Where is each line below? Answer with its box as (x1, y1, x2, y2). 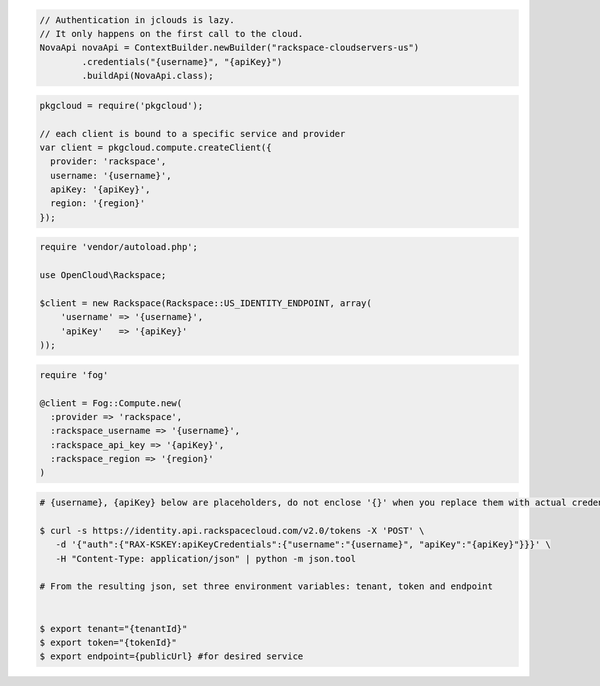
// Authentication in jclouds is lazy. (39, 14, 235, 25)
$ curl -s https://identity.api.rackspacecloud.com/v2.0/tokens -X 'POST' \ (39, 525, 425, 536)
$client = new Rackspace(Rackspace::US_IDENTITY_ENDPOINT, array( (39, 298, 372, 309)
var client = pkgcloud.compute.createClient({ (39, 141, 272, 153)
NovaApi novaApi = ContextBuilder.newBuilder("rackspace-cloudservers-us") (39, 42, 420, 54)
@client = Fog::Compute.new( (39, 397, 183, 409)
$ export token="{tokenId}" (39, 636, 177, 648)
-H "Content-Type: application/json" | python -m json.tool (55, 553, 357, 564)
